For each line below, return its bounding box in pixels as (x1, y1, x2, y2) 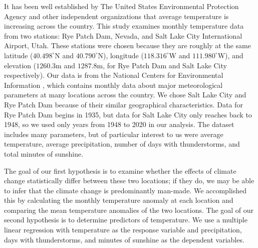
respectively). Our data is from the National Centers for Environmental (4, 70, 223, 80)
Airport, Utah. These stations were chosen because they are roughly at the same (4, 40, 251, 51)
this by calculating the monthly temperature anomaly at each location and (4, 195, 233, 205)
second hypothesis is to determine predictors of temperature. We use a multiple (4, 214, 247, 225)
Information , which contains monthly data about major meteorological (4, 79, 223, 90)
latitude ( (4, 50, 33, 60)
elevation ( (4, 60, 37, 70)
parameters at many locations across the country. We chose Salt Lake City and (4, 89, 246, 100)
